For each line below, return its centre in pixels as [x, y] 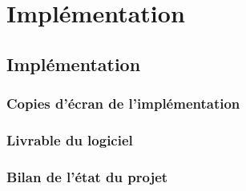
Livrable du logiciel [70, 139]
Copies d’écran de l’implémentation [123, 103]
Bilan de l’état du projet [87, 176]
